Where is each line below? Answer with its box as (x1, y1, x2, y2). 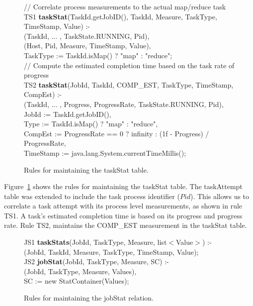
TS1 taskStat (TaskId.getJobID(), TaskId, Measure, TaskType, (24, 11, 217, 21)
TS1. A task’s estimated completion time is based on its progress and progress (4, 210, 243, 220)
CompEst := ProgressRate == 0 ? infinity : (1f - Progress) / (24, 128, 209, 138)
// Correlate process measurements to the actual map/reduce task (24, 1, 226, 11)
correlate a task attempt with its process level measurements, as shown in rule (4, 201, 243, 211)
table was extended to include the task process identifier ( (4, 191, 180, 201)
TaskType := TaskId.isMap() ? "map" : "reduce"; (24, 50, 172, 60)
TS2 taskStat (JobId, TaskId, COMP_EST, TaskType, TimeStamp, (24, 79, 234, 90)
